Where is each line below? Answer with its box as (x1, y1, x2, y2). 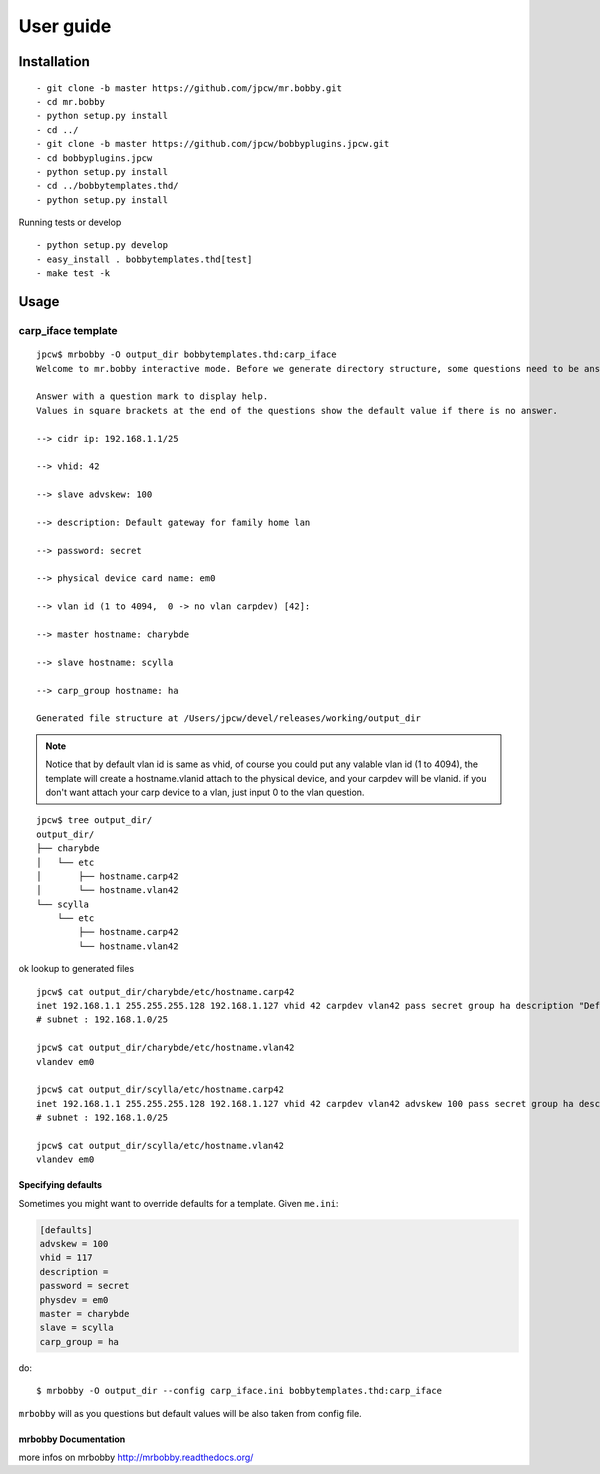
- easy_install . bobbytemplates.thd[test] (36, 253, 253, 265)
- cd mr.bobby (36, 96, 105, 107)
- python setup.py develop (36, 240, 169, 251)
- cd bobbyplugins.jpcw (36, 152, 153, 164)
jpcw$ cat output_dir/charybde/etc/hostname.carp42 (36, 986, 295, 997)
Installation (18, 53, 90, 70)
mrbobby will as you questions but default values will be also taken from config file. (18, 1407, 362, 1419)
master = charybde (39, 1308, 130, 1320)
